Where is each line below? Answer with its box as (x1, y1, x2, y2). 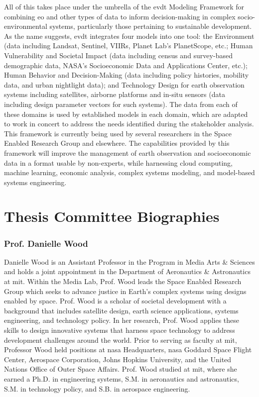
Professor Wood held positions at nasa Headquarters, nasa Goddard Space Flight (4, 344, 252, 355)
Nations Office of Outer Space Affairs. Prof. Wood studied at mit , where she (4, 364, 237, 374)
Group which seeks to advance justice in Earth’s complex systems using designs (4, 286, 247, 296)
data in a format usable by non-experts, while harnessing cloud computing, (4, 157, 233, 168)
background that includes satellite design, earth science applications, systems (4, 305, 239, 315)
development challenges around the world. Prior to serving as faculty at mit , (4, 334, 237, 345)
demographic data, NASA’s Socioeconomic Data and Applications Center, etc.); (4, 60, 248, 70)
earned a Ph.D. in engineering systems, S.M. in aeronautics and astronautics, (4, 374, 239, 384)
